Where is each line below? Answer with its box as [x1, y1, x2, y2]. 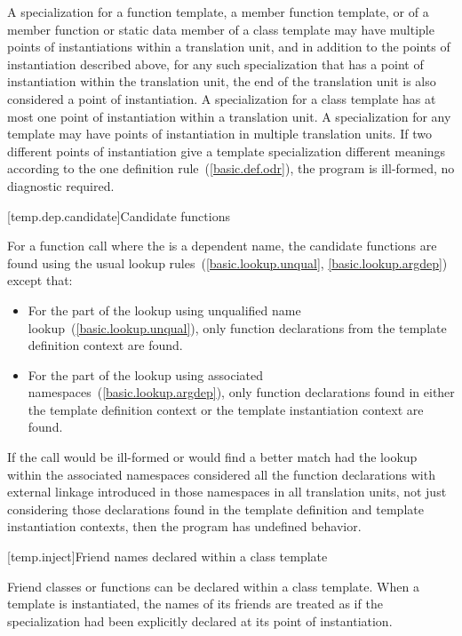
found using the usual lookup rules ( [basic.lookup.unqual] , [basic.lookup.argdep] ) [7, 253, 448, 272]
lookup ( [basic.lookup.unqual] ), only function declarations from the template [28, 318, 447, 337]
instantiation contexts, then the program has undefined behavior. [7, 517, 362, 536]
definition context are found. [28, 336, 183, 354]
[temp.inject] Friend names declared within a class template [7, 547, 328, 566]
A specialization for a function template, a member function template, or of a [7, 3, 429, 20]
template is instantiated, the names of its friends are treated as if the [7, 594, 383, 613]
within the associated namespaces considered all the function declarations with [7, 465, 435, 483]
